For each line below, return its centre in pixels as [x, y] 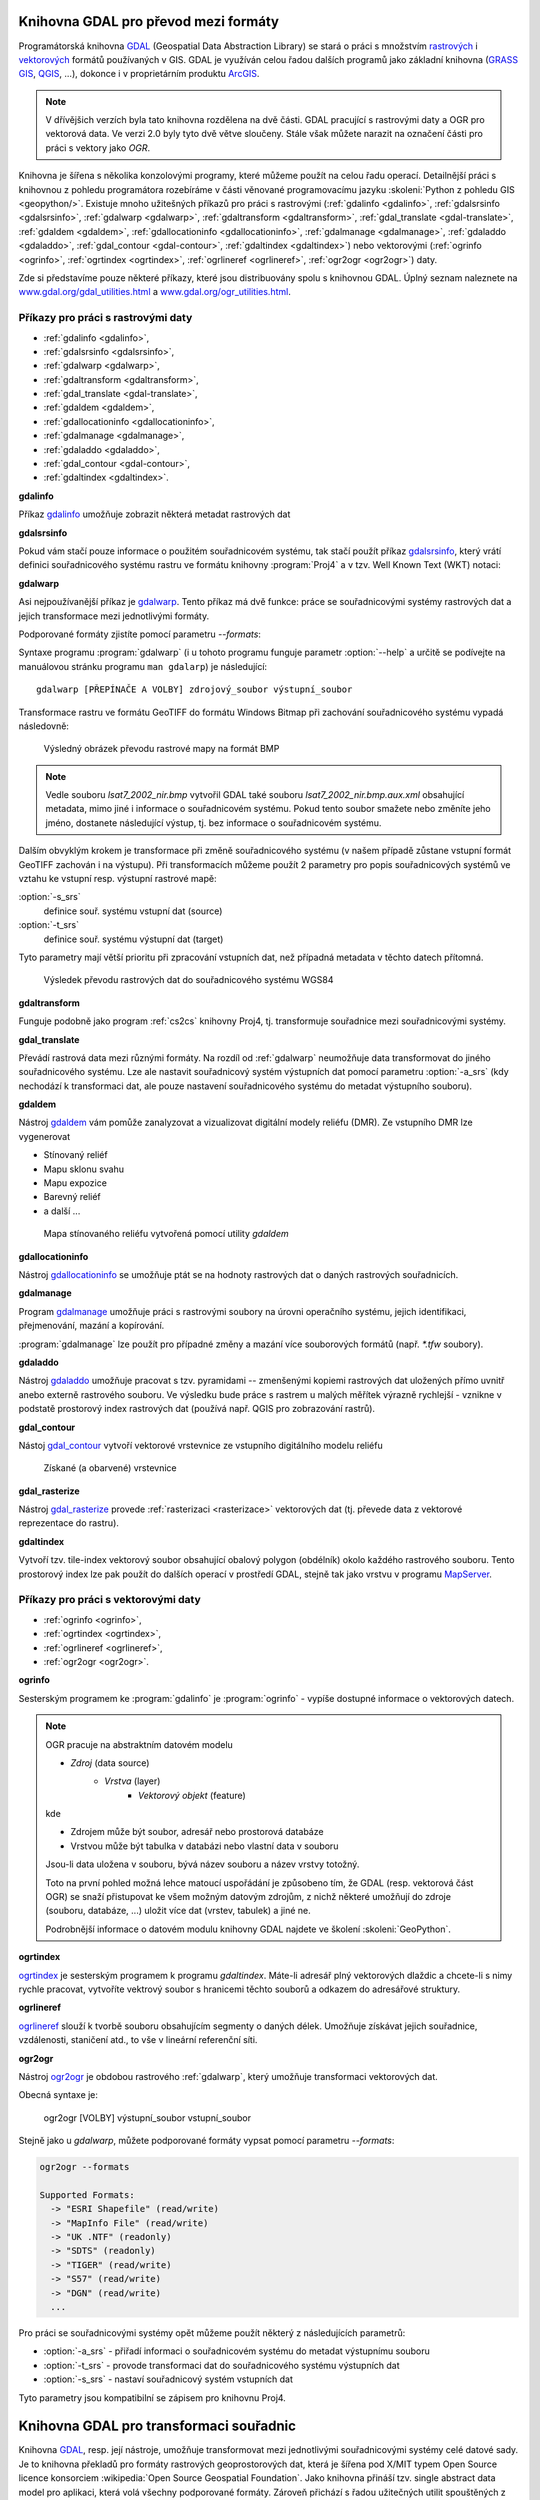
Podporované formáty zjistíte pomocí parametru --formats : [140, 634]
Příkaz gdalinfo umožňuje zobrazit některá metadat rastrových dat [154, 514]
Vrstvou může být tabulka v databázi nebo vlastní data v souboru [204, 1846]
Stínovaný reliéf [76, 1155]
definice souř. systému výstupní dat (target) [133, 939]
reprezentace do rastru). [69, 1523]
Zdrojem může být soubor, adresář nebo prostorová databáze [197, 1832]
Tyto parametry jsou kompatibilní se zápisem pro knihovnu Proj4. [152, 2397]
